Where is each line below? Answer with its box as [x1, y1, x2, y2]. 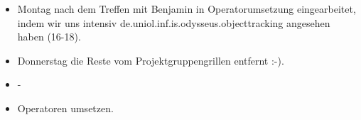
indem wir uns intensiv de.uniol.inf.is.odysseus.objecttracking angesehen [17, 15, 330, 30]
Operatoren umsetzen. [17, 100, 114, 115]
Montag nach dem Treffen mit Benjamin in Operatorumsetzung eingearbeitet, [17, 1, 356, 16]
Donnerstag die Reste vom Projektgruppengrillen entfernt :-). [17, 53, 284, 67]
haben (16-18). [17, 29, 81, 44]
